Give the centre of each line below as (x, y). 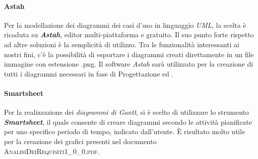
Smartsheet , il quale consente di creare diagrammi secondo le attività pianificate (128, 121)
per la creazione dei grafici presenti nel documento (80, 141)
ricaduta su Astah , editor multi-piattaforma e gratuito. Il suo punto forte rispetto (129, 35)
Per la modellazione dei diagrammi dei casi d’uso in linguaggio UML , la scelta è (125, 25)
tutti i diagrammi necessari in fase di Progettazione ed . (89, 73)
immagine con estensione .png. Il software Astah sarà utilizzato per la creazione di (129, 64)
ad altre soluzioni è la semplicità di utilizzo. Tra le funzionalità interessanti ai (122, 44)
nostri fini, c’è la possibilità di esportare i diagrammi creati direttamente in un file (129, 54)
